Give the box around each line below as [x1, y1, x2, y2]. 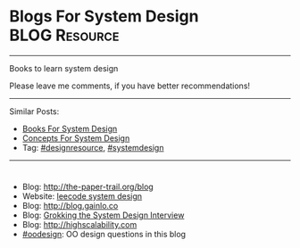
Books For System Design [21, 123, 118, 134]
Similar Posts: [9, 105, 60, 117]
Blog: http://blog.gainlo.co [21, 200, 119, 211]
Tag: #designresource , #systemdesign [21, 142, 164, 153]
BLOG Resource [9, 25, 120, 45]
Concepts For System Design [21, 132, 130, 144]
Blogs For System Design [9, 6, 199, 27]
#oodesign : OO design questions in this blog [21, 228, 186, 239]
